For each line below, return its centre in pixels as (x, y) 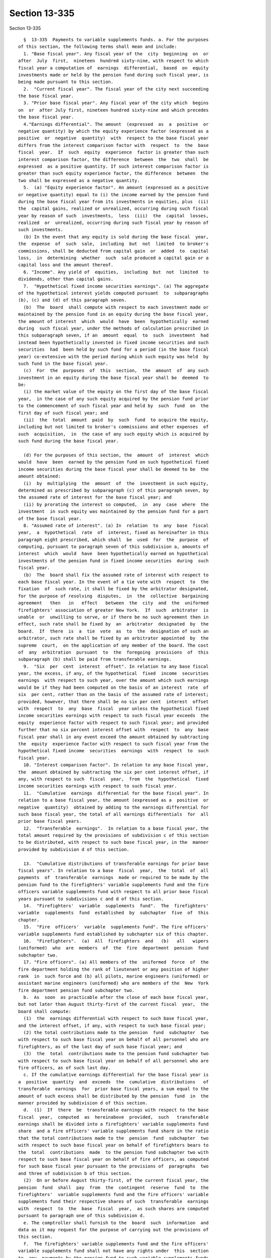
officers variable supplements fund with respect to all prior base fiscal (113, 892)
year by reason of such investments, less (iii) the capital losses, (113, 216)
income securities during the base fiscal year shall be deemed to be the (113, 469)
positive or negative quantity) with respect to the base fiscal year (113, 138)
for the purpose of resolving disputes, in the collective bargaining (113, 596)
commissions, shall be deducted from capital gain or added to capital (113, 251)
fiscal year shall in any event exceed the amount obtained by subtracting (113, 737)
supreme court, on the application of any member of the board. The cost (113, 645)
